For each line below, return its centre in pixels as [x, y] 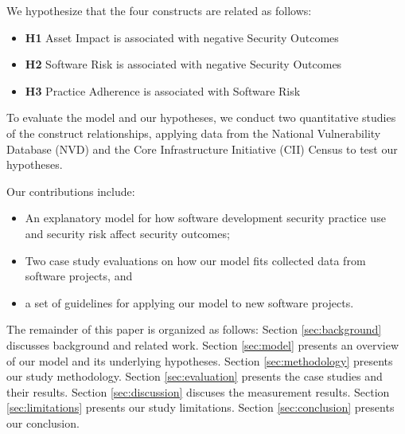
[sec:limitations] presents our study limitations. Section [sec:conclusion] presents [201, 407]
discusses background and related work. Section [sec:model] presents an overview [203, 344]
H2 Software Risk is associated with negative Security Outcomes [183, 64]
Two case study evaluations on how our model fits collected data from [195, 260]
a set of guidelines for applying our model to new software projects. [189, 302]
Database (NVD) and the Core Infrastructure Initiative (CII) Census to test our [202, 149]
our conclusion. [43, 422]
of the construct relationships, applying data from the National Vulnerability [194, 133]
